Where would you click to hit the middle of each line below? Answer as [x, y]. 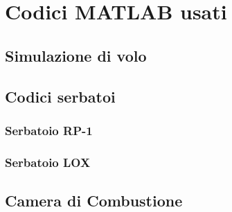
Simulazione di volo [76, 55]
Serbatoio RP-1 [49, 130]
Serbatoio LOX [48, 162]
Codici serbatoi [60, 96]
